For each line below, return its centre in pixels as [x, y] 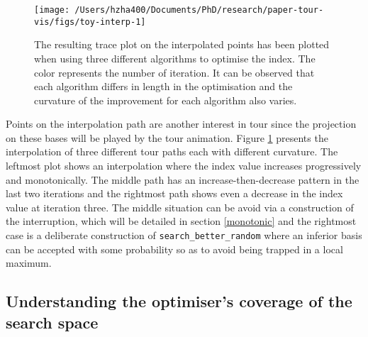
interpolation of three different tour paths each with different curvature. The [172, 151]
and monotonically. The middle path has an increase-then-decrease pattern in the [183, 179]
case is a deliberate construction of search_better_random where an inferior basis [184, 235]
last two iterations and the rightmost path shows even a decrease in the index [174, 193]
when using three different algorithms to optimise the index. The [175, 58]
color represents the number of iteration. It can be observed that [174, 72]
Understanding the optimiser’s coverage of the [179, 301]
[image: [52, 10]
